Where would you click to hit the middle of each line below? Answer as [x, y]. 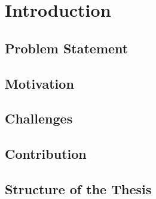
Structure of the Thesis [78, 189]
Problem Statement [67, 48]
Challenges [39, 118]
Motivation [39, 83]
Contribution [46, 154]
